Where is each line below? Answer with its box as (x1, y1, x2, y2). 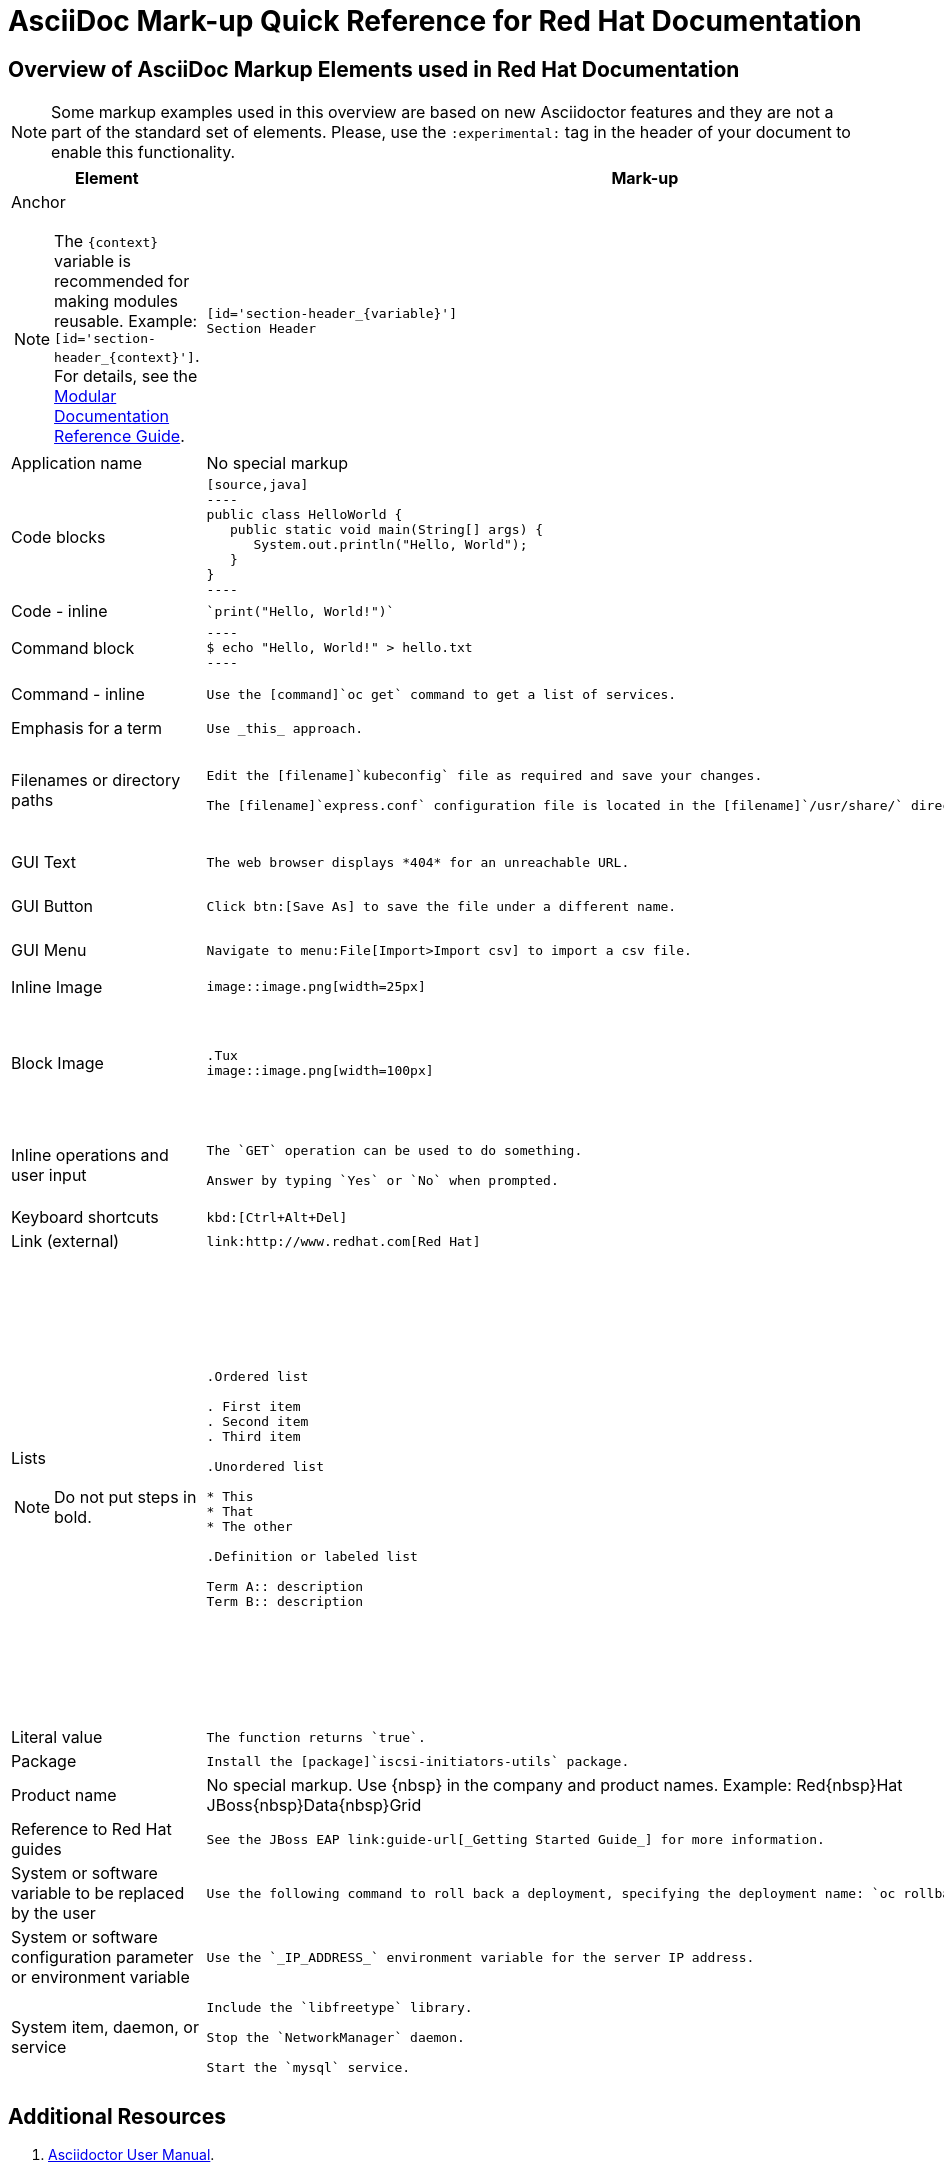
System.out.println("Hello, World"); (253, 537, 528, 553)
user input (11, 1165, 87, 1186)
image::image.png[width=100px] (206, 1063, 434, 1079)
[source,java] (206, 477, 309, 493)
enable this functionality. (51, 142, 236, 163)
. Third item (206, 1429, 301, 1445)
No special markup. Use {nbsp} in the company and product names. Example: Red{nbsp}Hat (206, 1775, 903, 1796)
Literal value (11, 1727, 103, 1748)
